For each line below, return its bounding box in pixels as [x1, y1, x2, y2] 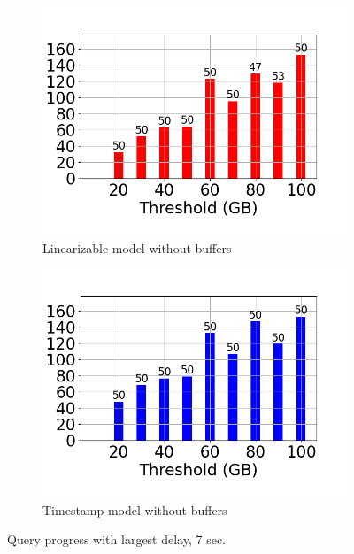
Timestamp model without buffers [42, 500, 227, 519]
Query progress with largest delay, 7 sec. [7, 530, 227, 549]
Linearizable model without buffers [42, 238, 232, 257]
